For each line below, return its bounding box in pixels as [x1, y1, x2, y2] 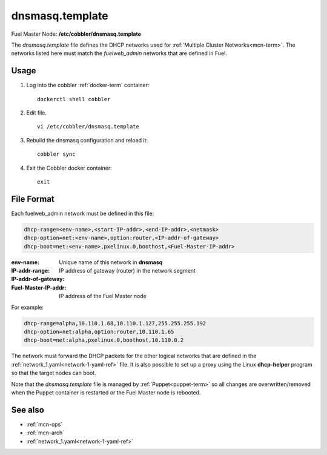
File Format [11, 194, 54, 204]
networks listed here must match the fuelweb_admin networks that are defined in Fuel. [11, 50, 227, 57]
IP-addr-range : [11, 267, 50, 274]
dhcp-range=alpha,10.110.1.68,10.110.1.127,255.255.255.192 [24, 320, 206, 327]
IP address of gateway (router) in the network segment [59, 267, 196, 274]
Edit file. [26, 109, 47, 116]
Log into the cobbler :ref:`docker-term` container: [26, 82, 150, 89]
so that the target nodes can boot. [11, 370, 96, 377]
